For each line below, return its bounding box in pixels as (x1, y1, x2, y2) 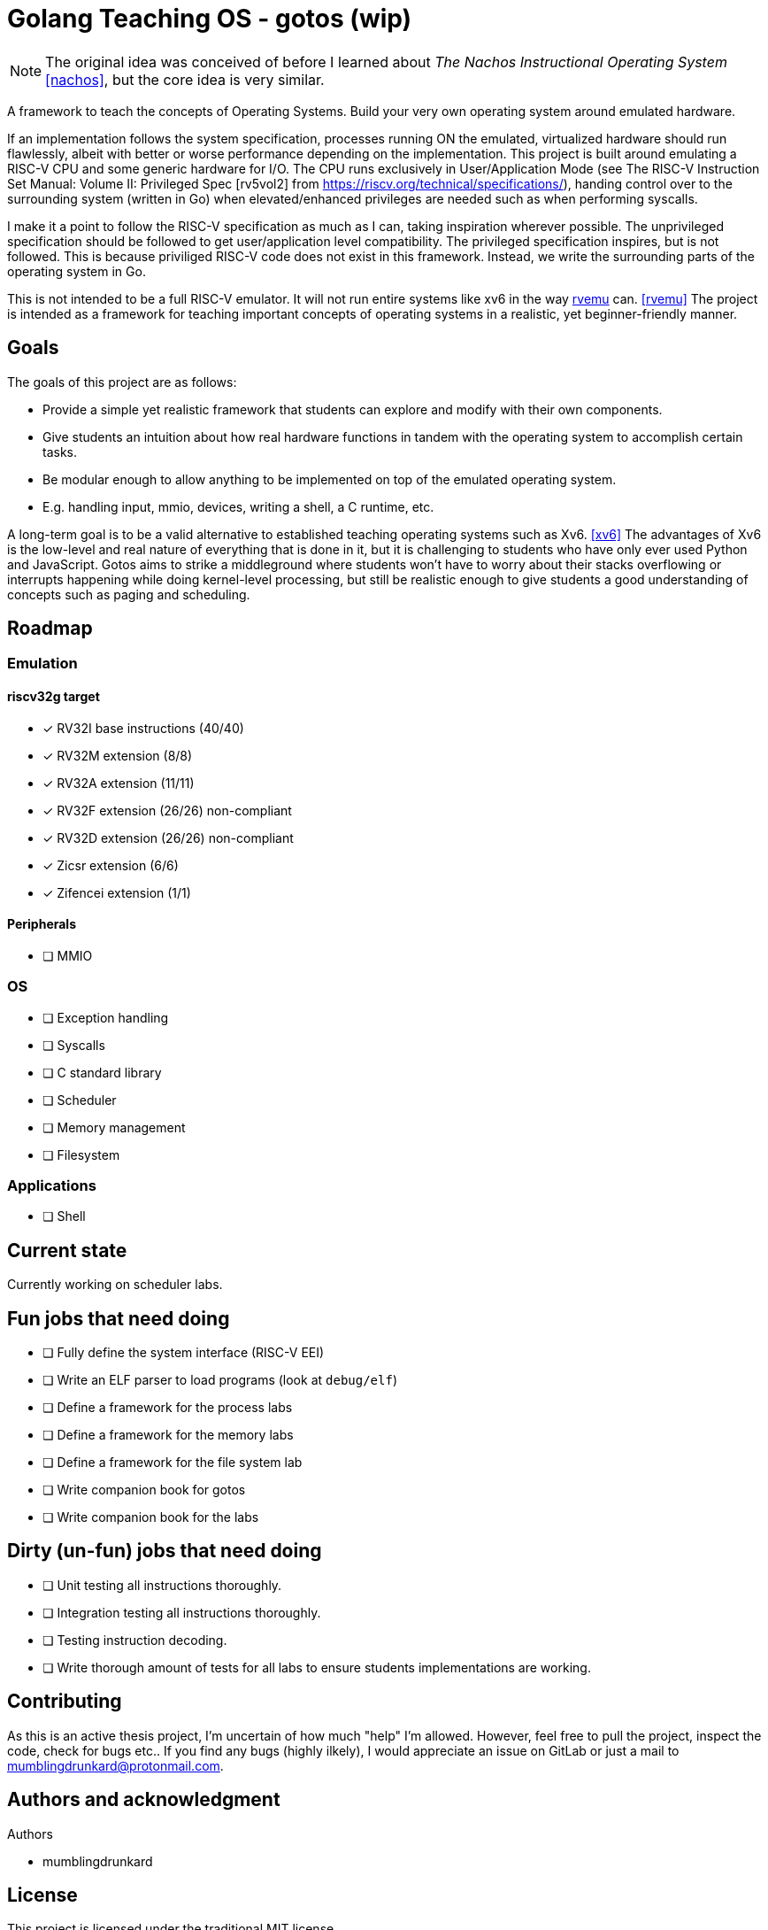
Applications (7, 1177, 96, 1194)
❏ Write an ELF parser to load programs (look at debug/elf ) (42, 1372, 397, 1388)
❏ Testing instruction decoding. (42, 1632, 227, 1648)
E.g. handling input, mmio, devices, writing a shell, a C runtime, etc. (42, 498, 434, 514)
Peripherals (7, 916, 77, 932)
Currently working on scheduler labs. (7, 1277, 223, 1293)
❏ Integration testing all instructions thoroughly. (42, 1604, 321, 1620)
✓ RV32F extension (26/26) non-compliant (42, 802, 292, 818)
